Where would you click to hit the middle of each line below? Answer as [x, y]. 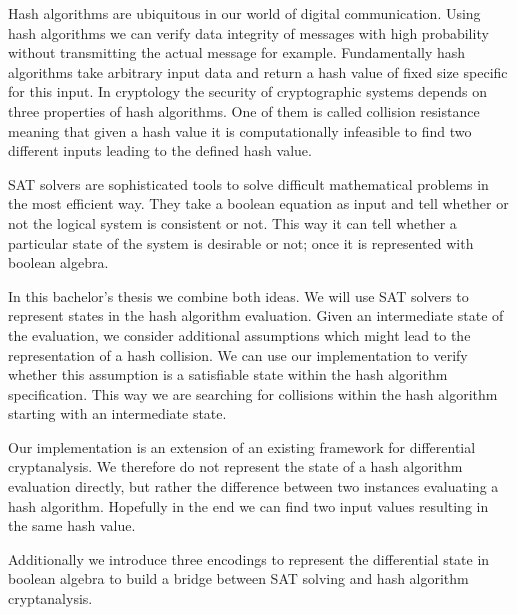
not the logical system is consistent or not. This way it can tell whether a [232, 222]
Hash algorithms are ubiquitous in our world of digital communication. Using [244, 13]
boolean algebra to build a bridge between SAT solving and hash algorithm [238, 578]
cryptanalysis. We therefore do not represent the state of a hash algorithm [235, 466]
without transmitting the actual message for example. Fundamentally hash [237, 52]
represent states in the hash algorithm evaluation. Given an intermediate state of [256, 315]
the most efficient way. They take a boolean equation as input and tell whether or [258, 203]
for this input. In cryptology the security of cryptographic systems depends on [248, 91]
